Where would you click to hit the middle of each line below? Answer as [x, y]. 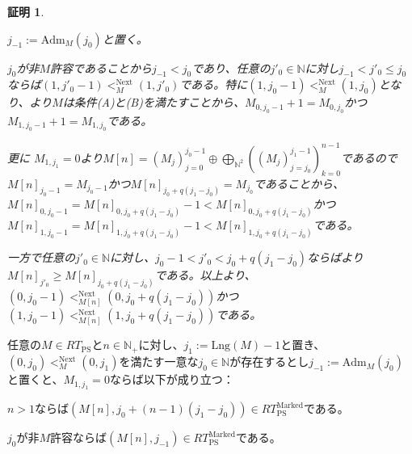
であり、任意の [231, 67]
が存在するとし [269, 362]
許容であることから [101, 67]
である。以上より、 [205, 275]
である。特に [214, 84]
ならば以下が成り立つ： [172, 379]
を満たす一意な [159, 362]
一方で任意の [41, 257]
